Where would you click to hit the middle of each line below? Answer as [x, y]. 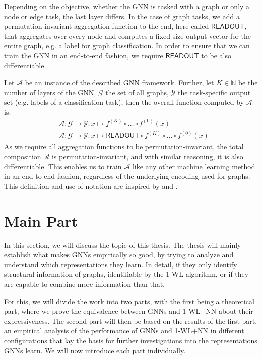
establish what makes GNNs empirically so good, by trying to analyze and [119, 255]
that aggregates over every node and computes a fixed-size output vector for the [127, 35]
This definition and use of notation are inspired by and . [91, 186]
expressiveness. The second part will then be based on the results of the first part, [131, 320]
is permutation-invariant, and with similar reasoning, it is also [147, 156]
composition [23, 156]
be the [248, 82]
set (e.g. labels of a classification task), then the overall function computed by [124, 102]
